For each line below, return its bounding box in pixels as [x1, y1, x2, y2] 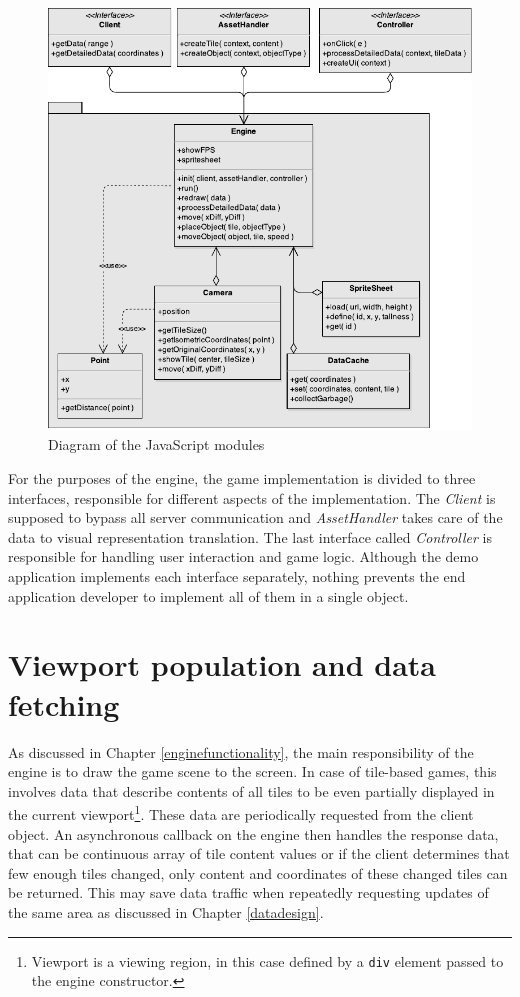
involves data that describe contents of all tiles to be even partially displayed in [8, 780, 495, 801]
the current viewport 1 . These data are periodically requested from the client [8, 801, 474, 824]
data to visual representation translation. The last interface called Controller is [8, 526, 492, 547]
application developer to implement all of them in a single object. [8, 585, 409, 606]
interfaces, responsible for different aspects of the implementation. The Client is [8, 487, 496, 508]
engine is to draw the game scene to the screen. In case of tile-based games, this [8, 761, 497, 782]
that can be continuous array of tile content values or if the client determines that [8, 843, 510, 864]
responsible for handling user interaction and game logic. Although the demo [8, 546, 479, 567]
